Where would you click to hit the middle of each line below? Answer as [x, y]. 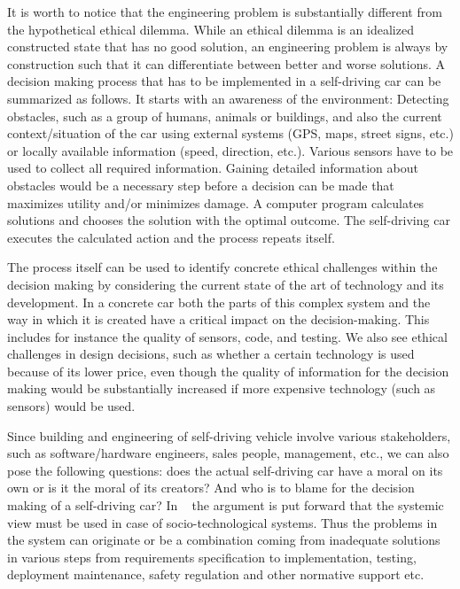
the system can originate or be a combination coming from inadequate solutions [224, 540]
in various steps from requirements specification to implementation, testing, [212, 557]
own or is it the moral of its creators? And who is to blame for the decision [211, 488]
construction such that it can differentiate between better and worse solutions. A [226, 63]
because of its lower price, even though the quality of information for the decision [228, 371]
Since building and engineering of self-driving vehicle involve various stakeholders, [229, 435]
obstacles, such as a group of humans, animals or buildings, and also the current [225, 116]
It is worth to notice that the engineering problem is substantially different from [225, 12]
